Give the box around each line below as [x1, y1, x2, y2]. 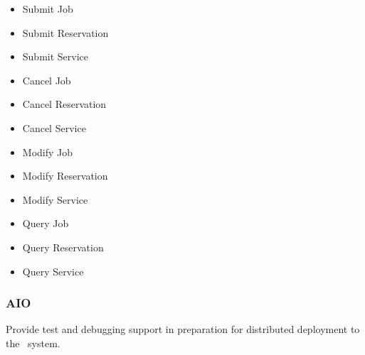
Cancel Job [22, 72, 71, 87]
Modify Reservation [22, 168, 108, 183]
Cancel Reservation [22, 97, 107, 111]
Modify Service [22, 192, 88, 207]
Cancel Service [22, 120, 86, 135]
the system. [6, 335, 60, 350]
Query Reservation [22, 239, 104, 254]
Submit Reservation [22, 25, 109, 40]
